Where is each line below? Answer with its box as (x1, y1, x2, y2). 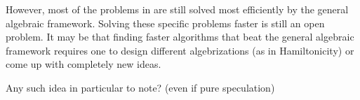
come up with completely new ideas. (6, 57, 161, 71)
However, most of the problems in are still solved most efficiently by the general (6, 2, 349, 16)
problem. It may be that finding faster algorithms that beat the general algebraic (6, 29, 354, 44)
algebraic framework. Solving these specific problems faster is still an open (6, 15, 325, 30)
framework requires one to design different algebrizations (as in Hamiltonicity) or (6, 43, 354, 57)
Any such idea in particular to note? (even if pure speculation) (6, 80, 275, 94)
